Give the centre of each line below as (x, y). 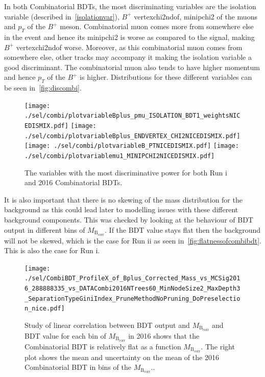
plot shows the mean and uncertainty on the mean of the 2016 (122, 357)
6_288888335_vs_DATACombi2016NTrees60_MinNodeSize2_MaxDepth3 (132, 289)
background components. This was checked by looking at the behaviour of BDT (129, 220)
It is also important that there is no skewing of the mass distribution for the (123, 199)
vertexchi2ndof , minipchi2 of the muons (196, 16)
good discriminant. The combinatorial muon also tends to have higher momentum (132, 67)
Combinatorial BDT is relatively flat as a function (103, 346)
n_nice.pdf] (45, 309)
